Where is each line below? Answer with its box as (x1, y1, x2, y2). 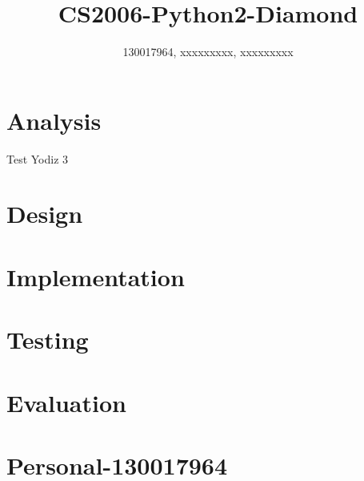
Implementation (6, 260, 185, 293)
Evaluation (6, 386, 126, 418)
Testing (6, 323, 89, 356)
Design (6, 197, 83, 230)
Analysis (6, 103, 102, 136)
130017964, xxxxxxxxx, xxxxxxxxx (122, 43, 294, 60)
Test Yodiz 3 (6, 150, 69, 167)
